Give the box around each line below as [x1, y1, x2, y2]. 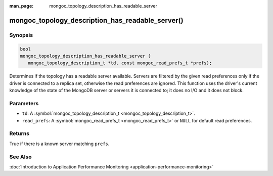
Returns [9, 130, 30, 137]
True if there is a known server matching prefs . [9, 141, 110, 147]
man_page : [9, 3, 34, 9]
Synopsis [9, 31, 33, 38]
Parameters [9, 100, 39, 107]
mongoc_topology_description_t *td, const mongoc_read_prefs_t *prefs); [28, 60, 212, 66]
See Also [9, 153, 32, 160]
